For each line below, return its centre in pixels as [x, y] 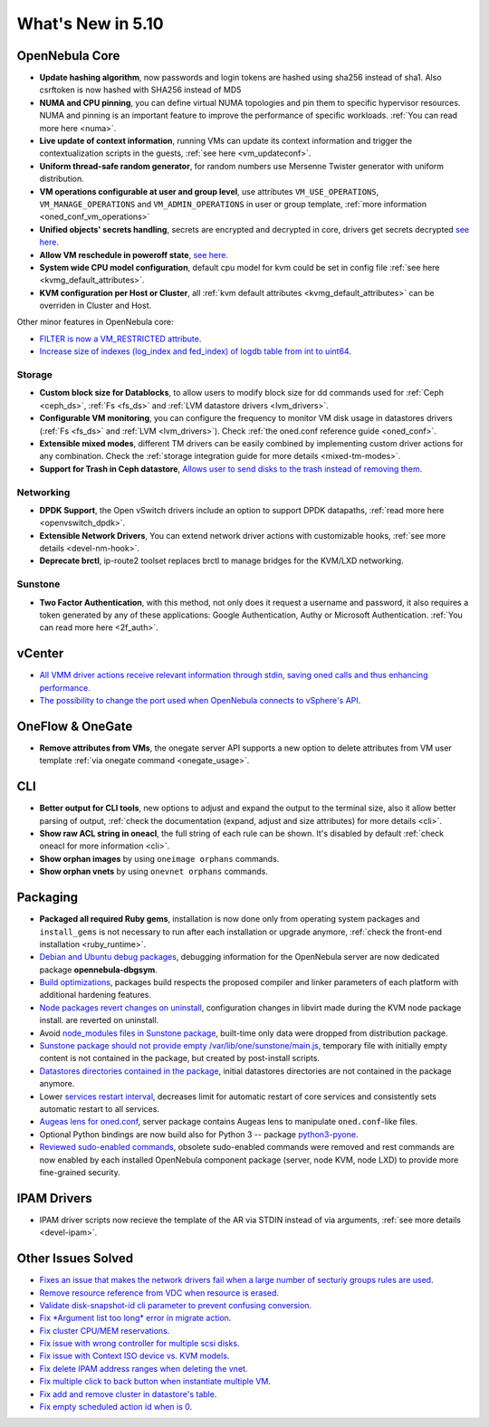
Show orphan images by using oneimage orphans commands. [159, 858]
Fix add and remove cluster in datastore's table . [128, 1393]
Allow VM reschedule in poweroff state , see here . [134, 254]
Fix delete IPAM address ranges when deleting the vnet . [144, 1368]
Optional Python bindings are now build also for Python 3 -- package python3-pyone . [199, 1134]
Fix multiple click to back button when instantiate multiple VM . [155, 1382]
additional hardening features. [96, 995]
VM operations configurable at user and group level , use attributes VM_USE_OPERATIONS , [209, 191]
